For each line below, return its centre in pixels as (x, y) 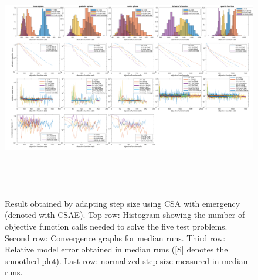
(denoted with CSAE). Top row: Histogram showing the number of (125, 215)
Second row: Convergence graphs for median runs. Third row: (115, 238)
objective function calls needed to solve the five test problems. (116, 226)
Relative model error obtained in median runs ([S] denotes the (116, 249)
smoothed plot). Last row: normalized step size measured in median (126, 260)
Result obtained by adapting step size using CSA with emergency (123, 203)
